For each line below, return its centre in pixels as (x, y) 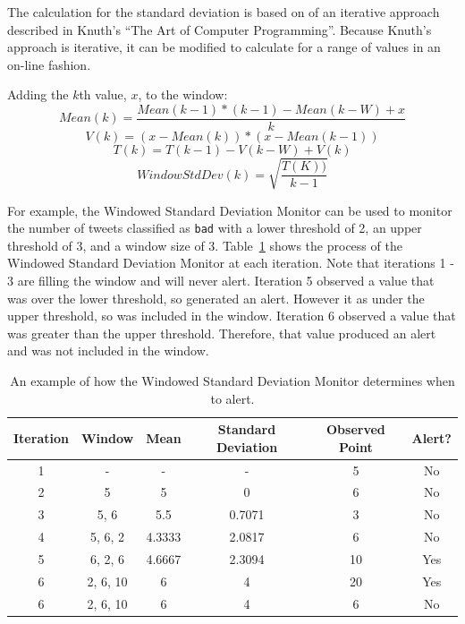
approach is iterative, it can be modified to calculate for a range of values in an (224, 47)
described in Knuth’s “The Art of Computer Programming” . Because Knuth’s (220, 29)
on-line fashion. (49, 64)
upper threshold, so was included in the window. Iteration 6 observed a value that (232, 316)
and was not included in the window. (108, 350)
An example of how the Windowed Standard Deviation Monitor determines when (232, 380)
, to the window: (183, 94)
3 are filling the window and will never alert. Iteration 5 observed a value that (221, 281)
